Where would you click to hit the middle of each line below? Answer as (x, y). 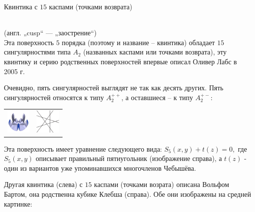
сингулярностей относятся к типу (54, 97)
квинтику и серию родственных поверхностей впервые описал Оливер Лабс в (121, 61)
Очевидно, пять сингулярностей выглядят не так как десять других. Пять (114, 88)
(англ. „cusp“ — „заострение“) (50, 33)
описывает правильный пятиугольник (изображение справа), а (129, 158)
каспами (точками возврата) (91, 6)
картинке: (18, 203)
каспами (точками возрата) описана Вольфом (162, 184)
